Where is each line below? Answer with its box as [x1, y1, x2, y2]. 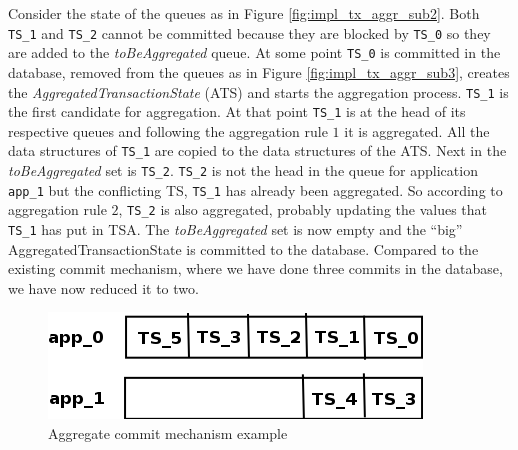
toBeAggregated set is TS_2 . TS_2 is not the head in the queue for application [8, 160, 478, 181]
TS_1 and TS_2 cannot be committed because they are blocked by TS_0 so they [8, 22, 491, 43]
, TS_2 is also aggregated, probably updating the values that [118, 199, 488, 220]
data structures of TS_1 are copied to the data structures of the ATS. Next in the [8, 140, 507, 161]
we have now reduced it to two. [8, 277, 199, 298]
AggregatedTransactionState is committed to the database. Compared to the [8, 238, 479, 259]
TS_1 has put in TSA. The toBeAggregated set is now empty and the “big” [8, 219, 463, 240]
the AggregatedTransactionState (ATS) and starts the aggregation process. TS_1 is [8, 81, 509, 102]
